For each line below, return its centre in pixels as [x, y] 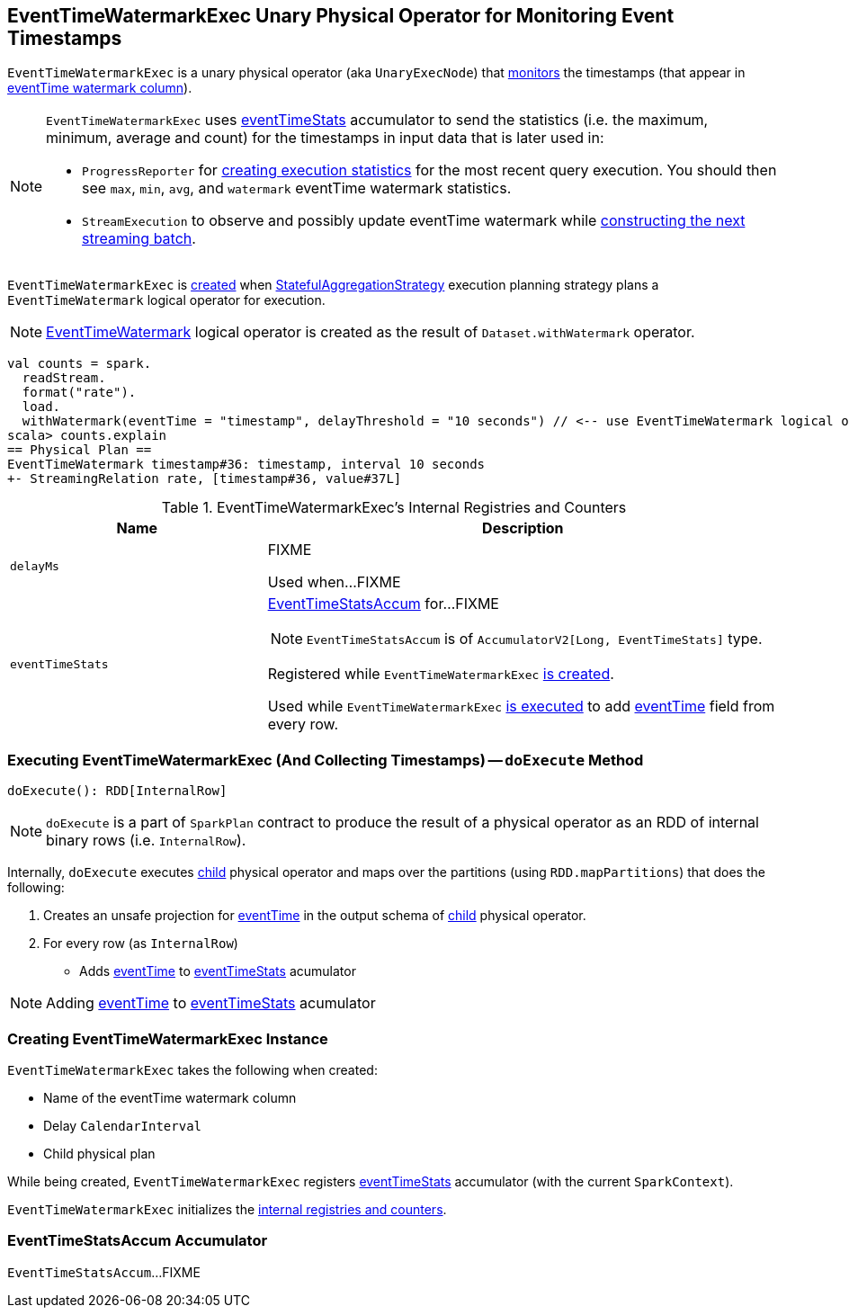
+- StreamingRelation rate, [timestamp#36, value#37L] [205, 479]
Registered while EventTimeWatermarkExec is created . [441, 674]
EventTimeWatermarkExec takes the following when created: [192, 1069]
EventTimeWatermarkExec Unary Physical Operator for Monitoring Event [341, 16]
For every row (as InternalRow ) [141, 944]
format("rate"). [79, 393]
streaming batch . [139, 239]
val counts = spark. [80, 364]
